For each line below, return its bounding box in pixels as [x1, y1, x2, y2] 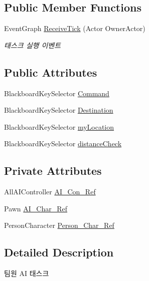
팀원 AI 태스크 [4, 268, 49, 278]
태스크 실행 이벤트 [4, 40, 61, 50]
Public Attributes [4, 64, 97, 80]
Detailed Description [4, 244, 114, 260]
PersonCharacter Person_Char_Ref [4, 220, 114, 230]
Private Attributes [4, 163, 102, 178]
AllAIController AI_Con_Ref [4, 186, 96, 197]
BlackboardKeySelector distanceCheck [4, 138, 122, 149]
